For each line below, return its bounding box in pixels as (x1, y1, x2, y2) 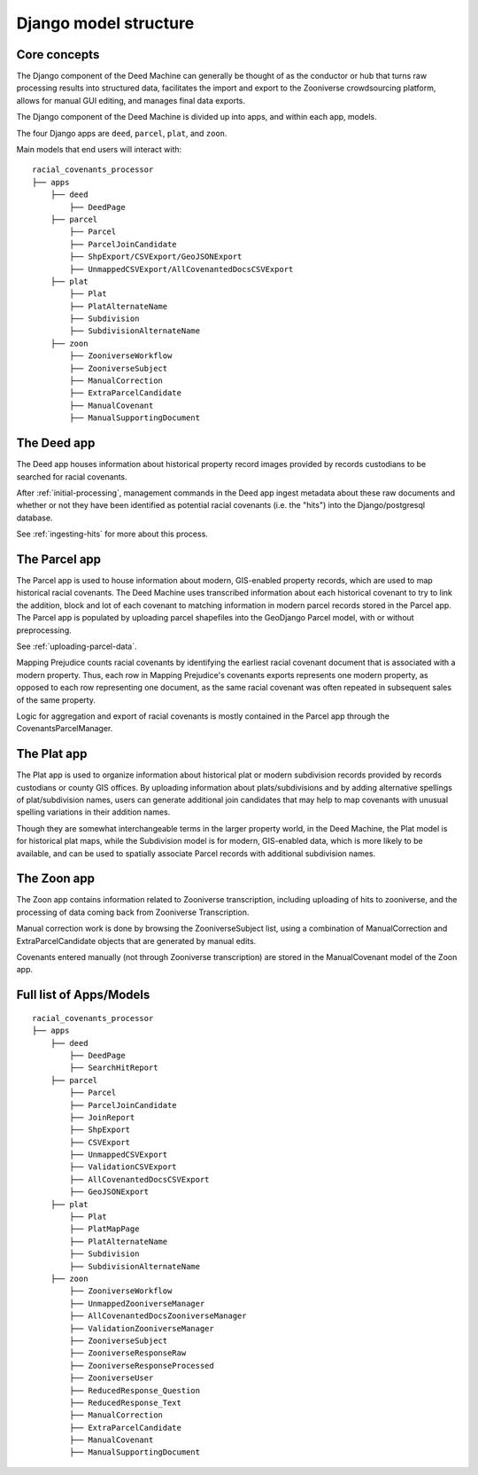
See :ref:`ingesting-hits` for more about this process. (16, 528, 208, 540)
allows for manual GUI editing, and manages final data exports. (16, 95, 245, 105)
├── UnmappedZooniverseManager (69, 1299, 205, 1308)
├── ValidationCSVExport (69, 1162, 177, 1172)
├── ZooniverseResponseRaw (69, 1348, 187, 1358)
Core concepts (16, 47, 100, 62)
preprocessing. (16, 625, 72, 636)
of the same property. (16, 694, 96, 705)
